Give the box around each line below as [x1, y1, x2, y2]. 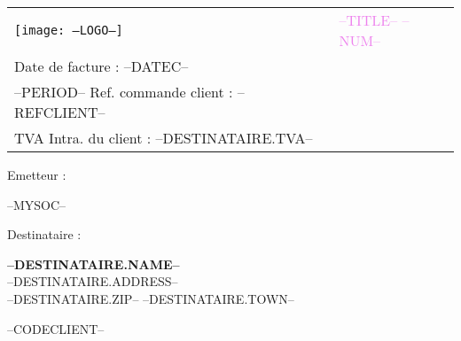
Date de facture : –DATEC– [14, 56, 189, 76]
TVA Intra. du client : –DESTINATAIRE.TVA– [14, 128, 313, 148]
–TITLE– [339, 10, 398, 30]
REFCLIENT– [14, 102, 105, 122]
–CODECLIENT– [7, 319, 105, 337]
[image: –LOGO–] [14, 23, 123, 37]
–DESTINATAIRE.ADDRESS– [7, 272, 178, 291]
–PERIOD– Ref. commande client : [14, 81, 233, 102]
